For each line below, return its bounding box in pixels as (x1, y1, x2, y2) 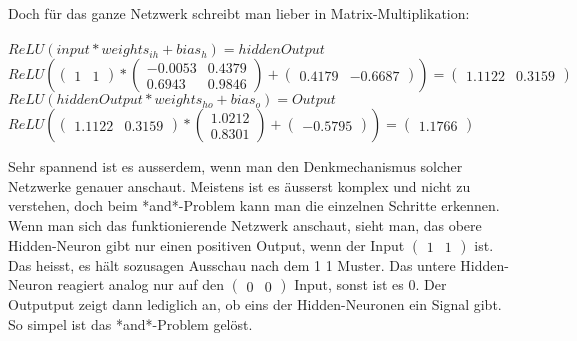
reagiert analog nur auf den (57, 274, 225, 295)
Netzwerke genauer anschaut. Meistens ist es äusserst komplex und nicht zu (8, 175, 471, 196)
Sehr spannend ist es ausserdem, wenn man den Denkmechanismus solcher (8, 156, 463, 177)
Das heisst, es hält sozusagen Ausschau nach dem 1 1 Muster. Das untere (8, 254, 456, 275)
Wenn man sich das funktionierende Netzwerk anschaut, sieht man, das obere (8, 214, 482, 235)
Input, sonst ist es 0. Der (294, 274, 447, 295)
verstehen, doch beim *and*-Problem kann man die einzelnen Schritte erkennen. (8, 195, 500, 216)
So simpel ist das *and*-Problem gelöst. (8, 313, 253, 334)
